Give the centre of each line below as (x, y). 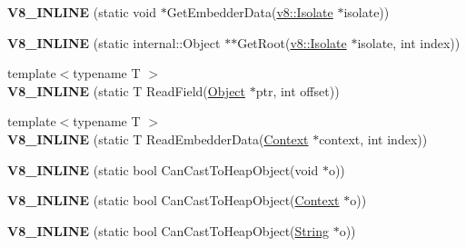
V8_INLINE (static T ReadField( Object (127, 90)
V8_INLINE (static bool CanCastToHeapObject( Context (174, 200)
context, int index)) (373, 138)
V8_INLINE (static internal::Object (114, 42)
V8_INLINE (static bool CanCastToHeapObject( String (168, 230)
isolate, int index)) (409, 42)
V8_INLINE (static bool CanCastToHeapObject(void (163, 169)
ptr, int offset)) (297, 90)
